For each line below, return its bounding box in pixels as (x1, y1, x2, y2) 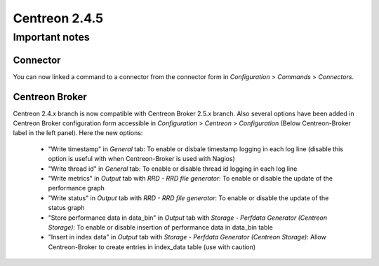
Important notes (13, 31, 91, 43)
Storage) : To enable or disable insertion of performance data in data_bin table (48, 223, 273, 231)
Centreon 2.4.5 (13, 10, 104, 26)
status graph (48, 204, 85, 212)
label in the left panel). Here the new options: (13, 129, 143, 137)
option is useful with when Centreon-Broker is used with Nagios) (48, 155, 235, 163)
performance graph (48, 184, 105, 192)
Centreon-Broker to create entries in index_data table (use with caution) (48, 242, 256, 251)
